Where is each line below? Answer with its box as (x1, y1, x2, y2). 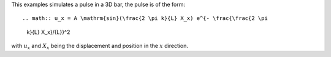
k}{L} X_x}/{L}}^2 (26, 28, 70, 36)
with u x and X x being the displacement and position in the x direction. (11, 42, 189, 51)
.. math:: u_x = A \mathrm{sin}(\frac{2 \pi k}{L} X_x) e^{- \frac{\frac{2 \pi (22, 15, 268, 22)
